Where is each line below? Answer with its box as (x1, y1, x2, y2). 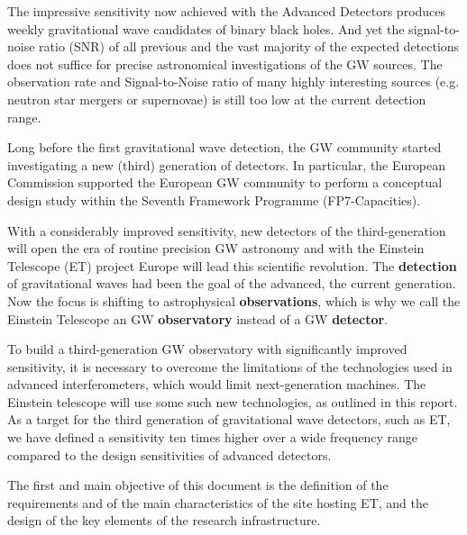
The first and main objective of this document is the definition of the (7, 476, 389, 494)
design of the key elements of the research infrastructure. (7, 511, 321, 530)
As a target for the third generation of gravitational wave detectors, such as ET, (7, 410, 451, 429)
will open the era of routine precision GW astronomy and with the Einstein (7, 239, 425, 258)
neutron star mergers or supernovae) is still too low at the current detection (7, 89, 426, 108)
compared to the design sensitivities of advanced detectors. (7, 445, 332, 464)
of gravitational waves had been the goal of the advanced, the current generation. (7, 274, 456, 293)
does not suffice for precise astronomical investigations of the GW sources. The (7, 54, 443, 73)
